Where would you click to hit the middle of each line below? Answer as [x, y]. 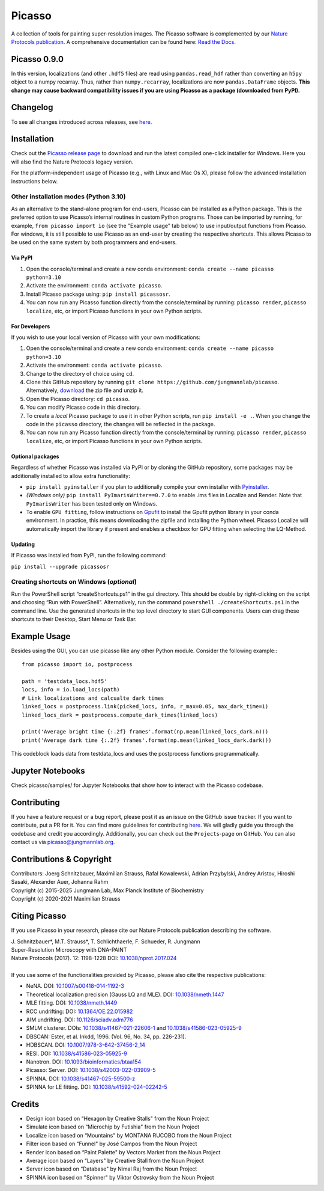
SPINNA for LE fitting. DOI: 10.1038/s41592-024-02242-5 [97, 1087]
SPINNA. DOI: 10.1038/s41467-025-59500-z [81, 1079]
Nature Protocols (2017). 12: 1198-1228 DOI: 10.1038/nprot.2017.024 [94, 958]
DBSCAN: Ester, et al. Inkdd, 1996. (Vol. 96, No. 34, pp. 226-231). [106, 1036]
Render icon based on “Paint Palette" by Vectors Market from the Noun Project [123, 1152]
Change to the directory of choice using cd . [80, 373]
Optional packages [35, 456]
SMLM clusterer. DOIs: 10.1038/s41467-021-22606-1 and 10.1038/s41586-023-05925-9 [134, 1028]
